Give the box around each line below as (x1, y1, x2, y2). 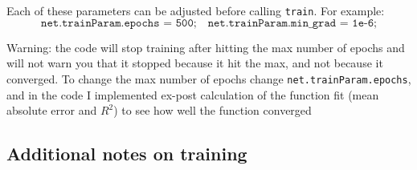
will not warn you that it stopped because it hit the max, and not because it (6, 55, 383, 71)
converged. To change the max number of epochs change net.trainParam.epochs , (6, 70, 411, 87)
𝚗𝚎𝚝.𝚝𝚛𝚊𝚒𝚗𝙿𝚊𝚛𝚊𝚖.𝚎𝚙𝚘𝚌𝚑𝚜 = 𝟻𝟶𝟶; (41, 17, 197, 29)
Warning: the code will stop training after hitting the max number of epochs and (6, 38, 405, 55)
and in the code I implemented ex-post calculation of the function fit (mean (6, 86, 379, 103)
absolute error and (6, 102, 97, 119)
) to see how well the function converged (113, 102, 312, 119)
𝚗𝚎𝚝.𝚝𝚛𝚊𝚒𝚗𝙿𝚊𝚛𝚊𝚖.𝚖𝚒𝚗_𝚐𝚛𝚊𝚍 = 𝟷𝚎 (207, 17, 364, 29)
